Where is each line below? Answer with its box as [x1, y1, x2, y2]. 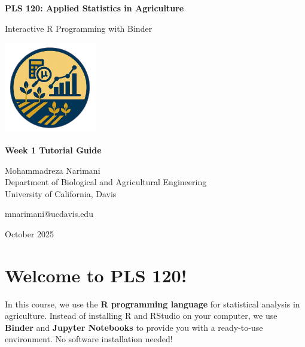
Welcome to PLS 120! [5, 262, 187, 287]
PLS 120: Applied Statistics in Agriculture [5, 2, 184, 14]
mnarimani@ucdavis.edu [5, 207, 93, 220]
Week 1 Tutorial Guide [5, 143, 102, 156]
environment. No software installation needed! [5, 333, 173, 345]
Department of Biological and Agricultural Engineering [5, 176, 207, 188]
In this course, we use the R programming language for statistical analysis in [5, 297, 300, 310]
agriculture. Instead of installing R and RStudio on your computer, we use [5, 309, 277, 322]
